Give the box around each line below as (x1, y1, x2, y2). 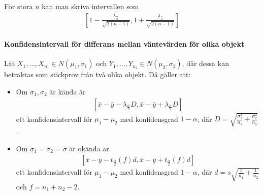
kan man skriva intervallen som (42, 1, 139, 11)
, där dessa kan (182, 58, 229, 69)
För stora (4, 1, 33, 11)
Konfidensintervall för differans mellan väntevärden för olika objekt (4, 39, 245, 49)
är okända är (69, 143, 109, 153)
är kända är (49, 86, 86, 97)
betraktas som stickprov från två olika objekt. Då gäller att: (4, 69, 191, 80)
